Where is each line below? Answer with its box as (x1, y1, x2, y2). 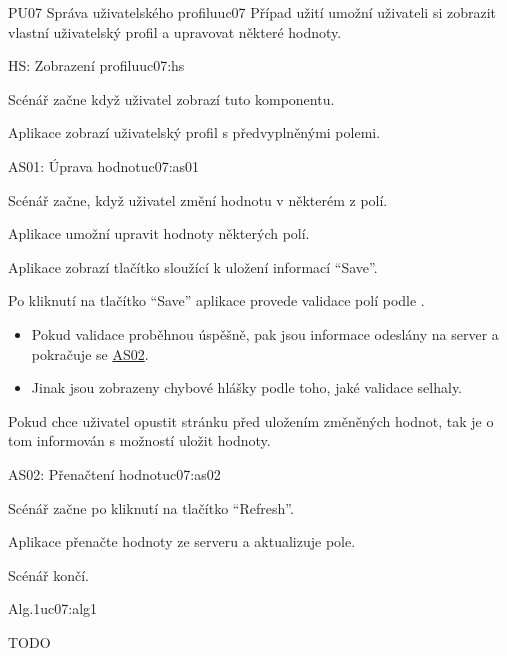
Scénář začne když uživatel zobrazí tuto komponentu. (8, 88, 335, 109)
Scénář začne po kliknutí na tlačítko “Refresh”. (8, 497, 294, 518)
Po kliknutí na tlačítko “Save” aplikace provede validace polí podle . (8, 290, 425, 311)
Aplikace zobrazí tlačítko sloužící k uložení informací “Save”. (8, 256, 378, 277)
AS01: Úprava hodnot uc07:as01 (8, 155, 200, 176)
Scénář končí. (8, 564, 89, 585)
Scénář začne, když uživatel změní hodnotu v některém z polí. (8, 189, 388, 210)
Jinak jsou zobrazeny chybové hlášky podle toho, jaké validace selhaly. (31, 377, 463, 398)
